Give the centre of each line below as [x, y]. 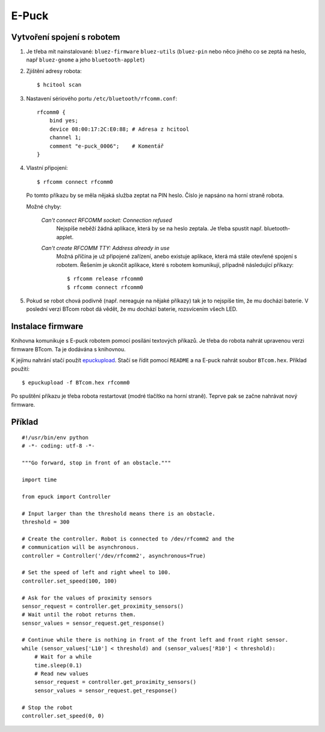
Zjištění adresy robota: [54, 71]
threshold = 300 [46, 522]
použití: [20, 369]
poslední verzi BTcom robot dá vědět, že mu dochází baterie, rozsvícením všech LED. [132, 309]
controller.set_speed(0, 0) [63, 716]
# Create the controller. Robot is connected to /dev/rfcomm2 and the [128, 539]
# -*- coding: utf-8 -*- [58, 446]
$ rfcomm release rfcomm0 [105, 279]
